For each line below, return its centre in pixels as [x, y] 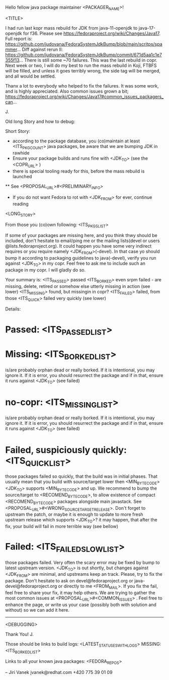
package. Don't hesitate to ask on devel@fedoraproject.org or [69, 581]
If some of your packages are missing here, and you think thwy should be [81, 236]
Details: [13, 309]
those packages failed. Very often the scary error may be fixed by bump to [82, 562]
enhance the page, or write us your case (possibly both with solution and [81, 605]
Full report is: [19, 39]
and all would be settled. [31, 76]
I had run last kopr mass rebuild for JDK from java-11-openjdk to [71, 28]
